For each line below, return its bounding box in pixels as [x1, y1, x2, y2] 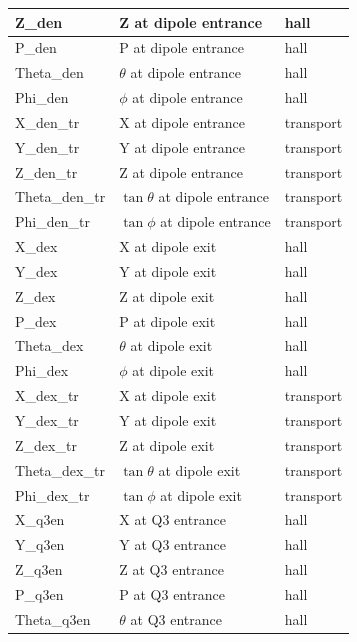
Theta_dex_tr [15, 459, 105, 480]
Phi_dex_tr [15, 484, 90, 505]
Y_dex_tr [15, 410, 79, 430]
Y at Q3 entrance [119, 534, 226, 555]
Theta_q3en [15, 608, 91, 629]
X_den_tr [15, 111, 80, 132]
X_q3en [15, 509, 65, 530]
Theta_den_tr [15, 186, 106, 207]
